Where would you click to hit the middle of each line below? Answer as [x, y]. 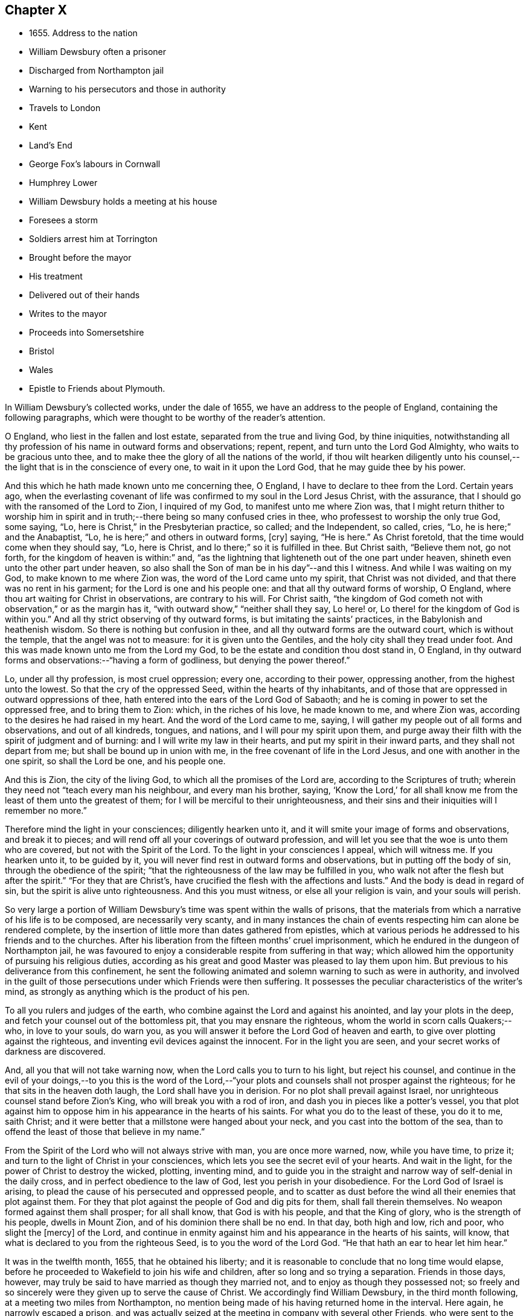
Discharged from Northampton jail [97, 71]
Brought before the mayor [80, 258]
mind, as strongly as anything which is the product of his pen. [127, 992]
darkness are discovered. [55, 1052]
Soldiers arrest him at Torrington [93, 239]
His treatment [56, 276]
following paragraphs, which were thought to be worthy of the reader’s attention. [165, 418]
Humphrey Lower [63, 183]
